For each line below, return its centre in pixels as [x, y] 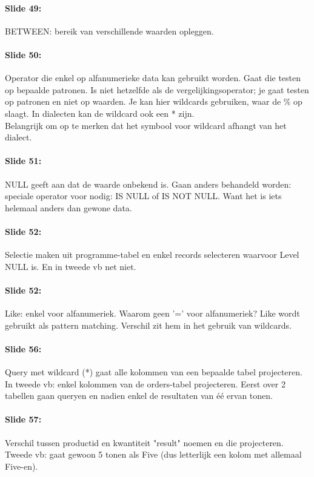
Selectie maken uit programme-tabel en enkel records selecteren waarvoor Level [152, 255]
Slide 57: [23, 419]
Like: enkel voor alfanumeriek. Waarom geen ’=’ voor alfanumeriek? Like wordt [152, 313]
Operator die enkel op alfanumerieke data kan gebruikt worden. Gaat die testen [153, 78]
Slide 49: [23, 8]
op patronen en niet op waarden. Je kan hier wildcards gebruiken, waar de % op [154, 101]
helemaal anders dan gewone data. [68, 207]
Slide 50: [23, 54]
